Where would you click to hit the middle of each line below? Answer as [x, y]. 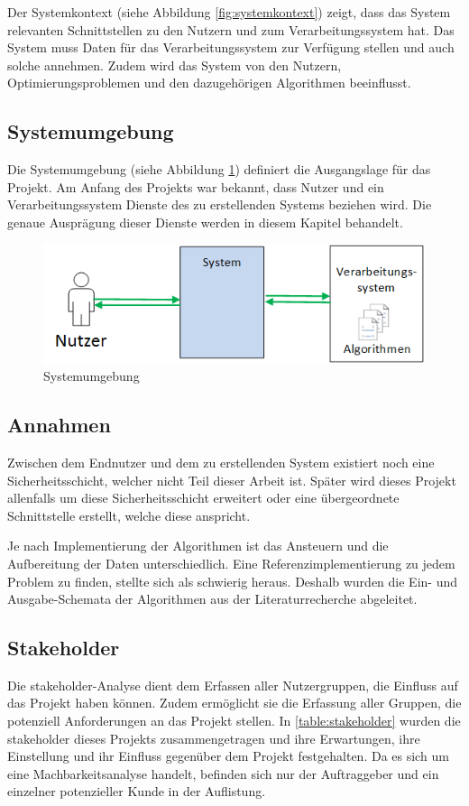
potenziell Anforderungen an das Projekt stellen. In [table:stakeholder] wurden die [234, 721]
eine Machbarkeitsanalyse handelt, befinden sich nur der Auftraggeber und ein [223, 773]
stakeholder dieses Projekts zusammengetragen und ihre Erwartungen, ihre [214, 738]
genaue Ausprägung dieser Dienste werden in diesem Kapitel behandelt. [205, 222]
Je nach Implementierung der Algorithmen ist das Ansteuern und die [198, 546]
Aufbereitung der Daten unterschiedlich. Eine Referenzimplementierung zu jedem [231, 563]
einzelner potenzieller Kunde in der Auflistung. [137, 791]
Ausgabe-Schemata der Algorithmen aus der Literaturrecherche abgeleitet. [212, 599]
